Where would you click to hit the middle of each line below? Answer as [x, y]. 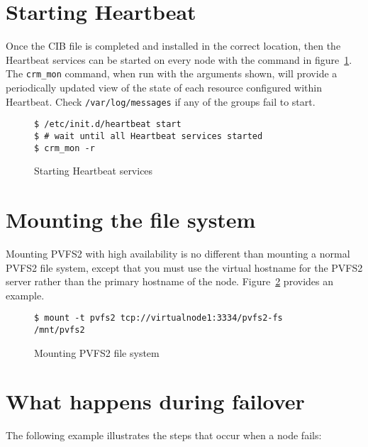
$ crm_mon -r [65, 148]
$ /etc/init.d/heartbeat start [108, 125]
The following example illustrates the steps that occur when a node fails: [164, 435]
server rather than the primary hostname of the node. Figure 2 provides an [169, 281]
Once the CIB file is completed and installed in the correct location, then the [173, 46]
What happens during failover [155, 401]
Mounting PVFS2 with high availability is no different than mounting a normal [178, 253]
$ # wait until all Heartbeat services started [149, 136]
